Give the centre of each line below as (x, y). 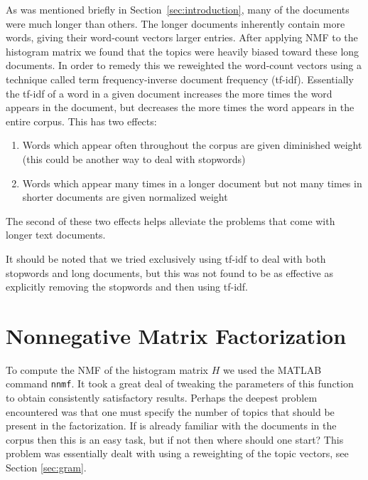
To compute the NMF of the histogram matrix (107, 369)
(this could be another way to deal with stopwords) (134, 158)
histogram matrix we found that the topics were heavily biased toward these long (183, 51)
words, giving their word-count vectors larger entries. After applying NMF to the (182, 37)
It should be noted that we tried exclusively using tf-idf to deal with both (166, 258)
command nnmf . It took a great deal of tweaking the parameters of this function (180, 384)
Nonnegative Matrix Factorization (176, 335)
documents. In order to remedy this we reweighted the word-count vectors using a (184, 65)
